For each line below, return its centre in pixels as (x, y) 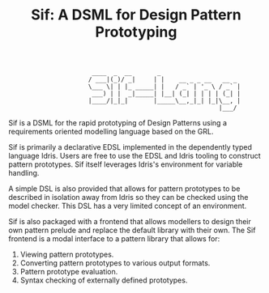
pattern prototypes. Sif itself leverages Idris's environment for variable (126, 164)
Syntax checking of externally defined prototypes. (104, 280)
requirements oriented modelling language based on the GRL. (111, 132)
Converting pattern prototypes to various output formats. (115, 263)
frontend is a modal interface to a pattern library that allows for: (114, 239)
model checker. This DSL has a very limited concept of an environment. (128, 206)
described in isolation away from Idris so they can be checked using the (128, 197)
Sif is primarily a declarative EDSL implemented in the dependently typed (130, 147)
